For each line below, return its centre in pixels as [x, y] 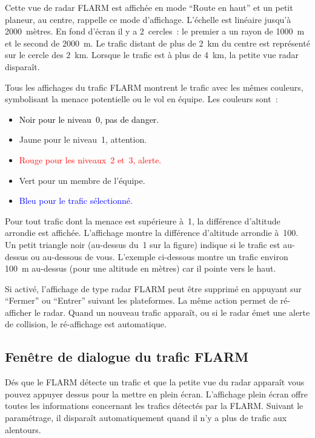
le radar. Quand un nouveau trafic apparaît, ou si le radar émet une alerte [172, 312]
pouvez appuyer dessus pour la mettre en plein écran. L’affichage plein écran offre [156, 394]
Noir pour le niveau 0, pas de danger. [89, 119]
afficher [18, 312]
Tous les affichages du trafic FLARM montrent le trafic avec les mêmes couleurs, [154, 87]
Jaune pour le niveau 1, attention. [83, 139]
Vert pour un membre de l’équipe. [82, 180]
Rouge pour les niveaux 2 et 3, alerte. [90, 159]
